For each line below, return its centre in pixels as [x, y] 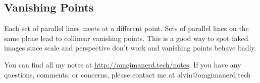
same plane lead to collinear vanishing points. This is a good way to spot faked [126, 38]
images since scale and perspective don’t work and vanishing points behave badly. [130, 48]
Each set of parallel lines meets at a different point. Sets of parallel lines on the [126, 28]
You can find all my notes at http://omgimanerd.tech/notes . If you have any [123, 64]
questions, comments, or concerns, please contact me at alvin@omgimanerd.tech [127, 74]
